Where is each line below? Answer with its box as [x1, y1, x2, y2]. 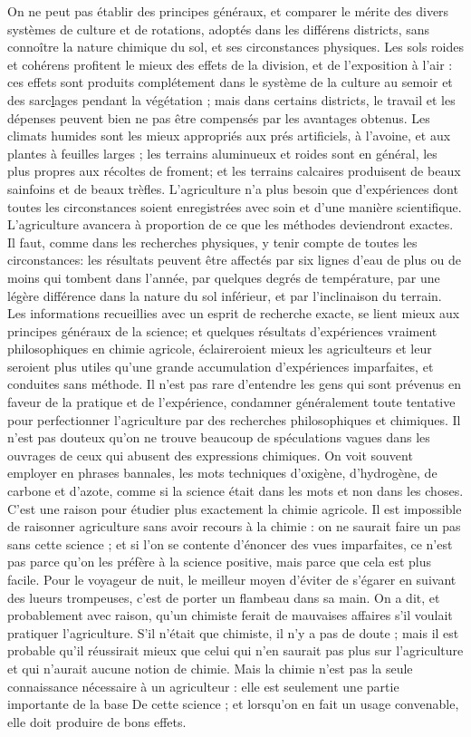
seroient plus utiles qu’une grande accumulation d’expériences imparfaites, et [7, 356, 434, 375]
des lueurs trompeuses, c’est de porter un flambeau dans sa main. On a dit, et [7, 587, 440, 606]
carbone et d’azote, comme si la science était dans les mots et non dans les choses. [7, 481, 464, 500]
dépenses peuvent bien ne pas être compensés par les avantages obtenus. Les [7, 108, 430, 127]
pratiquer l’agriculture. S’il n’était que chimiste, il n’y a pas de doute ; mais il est [7, 623, 459, 642]
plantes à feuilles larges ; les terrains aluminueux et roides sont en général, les [7, 143, 437, 162]
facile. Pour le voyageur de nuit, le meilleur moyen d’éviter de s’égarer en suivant [7, 570, 457, 588]
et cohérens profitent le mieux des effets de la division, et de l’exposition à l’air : [7, 54, 453, 73]
